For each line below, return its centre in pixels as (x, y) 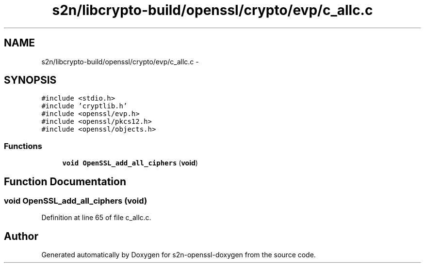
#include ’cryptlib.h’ (84, 106)
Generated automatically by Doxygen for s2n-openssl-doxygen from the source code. (179, 255)
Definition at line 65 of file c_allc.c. (96, 218)
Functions (23, 146)
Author (21, 236)
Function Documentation (65, 181)
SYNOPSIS (30, 80)
